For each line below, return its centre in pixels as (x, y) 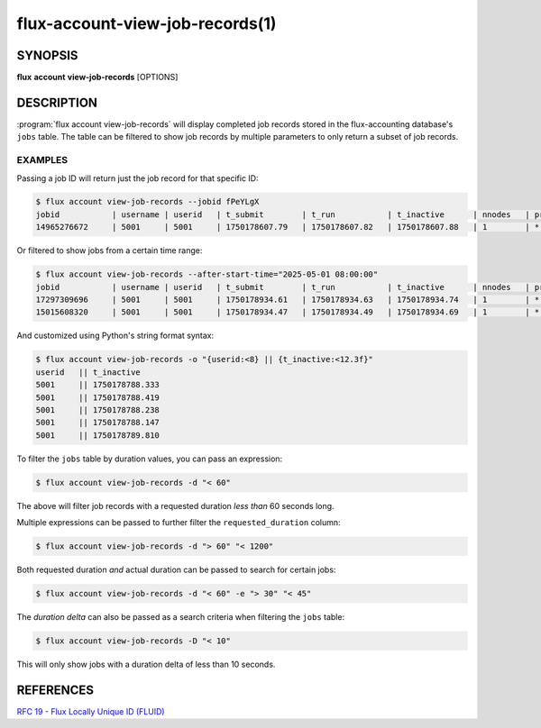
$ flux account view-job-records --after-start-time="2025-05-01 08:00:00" (207, 274)
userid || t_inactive (88, 372)
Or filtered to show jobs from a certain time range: (110, 250)
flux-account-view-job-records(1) (147, 23)
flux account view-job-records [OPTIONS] (97, 77)
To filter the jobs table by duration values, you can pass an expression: (150, 459)
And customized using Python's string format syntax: (115, 336)
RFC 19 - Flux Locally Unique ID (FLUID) (91, 711)
